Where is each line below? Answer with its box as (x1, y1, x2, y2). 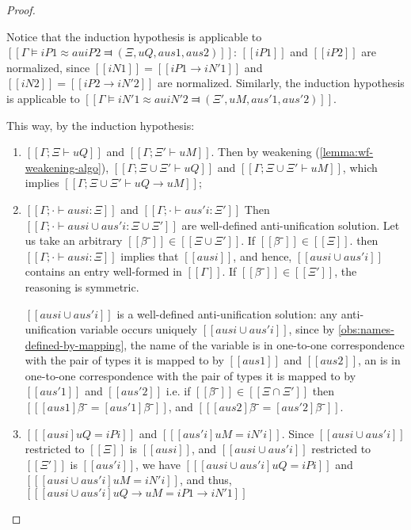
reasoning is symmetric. (25, 278, 139, 295)
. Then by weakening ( (211, 143, 320, 160)
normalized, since (6, 59, 90, 75)
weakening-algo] (25, 158, 101, 175)
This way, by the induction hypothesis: (6, 116, 195, 133)
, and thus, (179, 471, 232, 488)
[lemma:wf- (319, 143, 374, 160)
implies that (120, 247, 179, 264)
